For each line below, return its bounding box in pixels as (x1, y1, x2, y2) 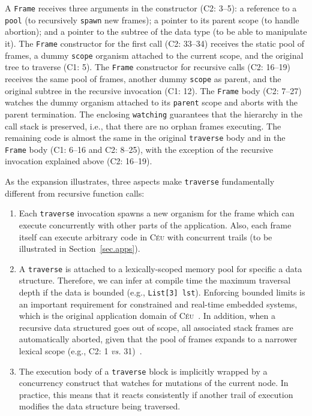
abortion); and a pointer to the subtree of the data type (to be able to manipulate (5, 25, 307, 38)
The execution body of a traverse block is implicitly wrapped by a (19, 364, 268, 377)
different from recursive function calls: (5, 186, 145, 199)
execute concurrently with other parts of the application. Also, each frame (19, 218, 292, 231)
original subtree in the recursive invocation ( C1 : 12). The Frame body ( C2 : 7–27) (5, 84, 302, 97)
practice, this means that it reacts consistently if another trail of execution (19, 388, 293, 400)
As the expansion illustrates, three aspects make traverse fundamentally (5, 175, 275, 187)
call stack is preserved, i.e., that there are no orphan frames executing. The (5, 119, 281, 132)
